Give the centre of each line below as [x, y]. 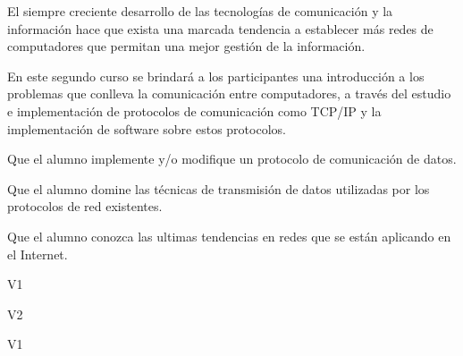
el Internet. [38, 254]
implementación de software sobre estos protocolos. [147, 128]
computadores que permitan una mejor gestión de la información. [186, 46]
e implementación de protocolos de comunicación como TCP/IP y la [194, 110]
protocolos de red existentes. [85, 206]
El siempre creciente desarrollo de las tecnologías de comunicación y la [200, 11]
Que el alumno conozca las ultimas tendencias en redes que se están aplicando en [229, 236]
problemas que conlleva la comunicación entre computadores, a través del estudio [229, 93]
